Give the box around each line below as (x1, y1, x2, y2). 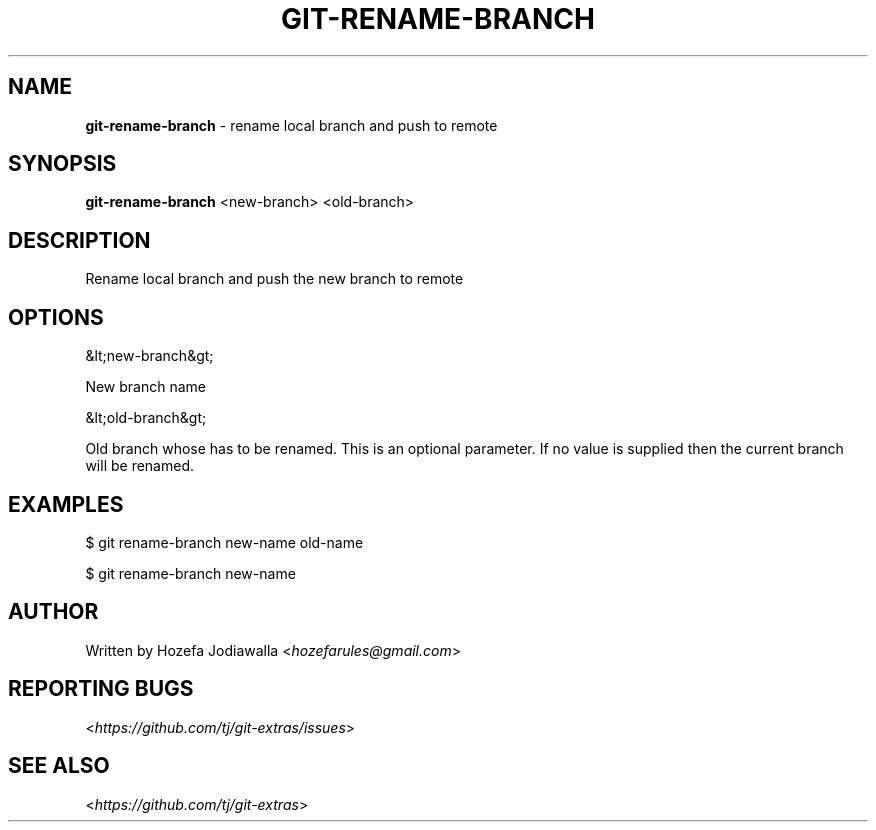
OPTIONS (8, 304, 104, 330)
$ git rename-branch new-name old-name (85, 533, 364, 551)
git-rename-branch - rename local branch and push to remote (85, 116, 498, 134)
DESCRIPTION (8, 227, 151, 253)
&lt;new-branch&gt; (85, 347, 214, 365)
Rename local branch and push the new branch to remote (85, 270, 464, 288)
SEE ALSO (8, 753, 110, 779)
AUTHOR (8, 599, 99, 625)
